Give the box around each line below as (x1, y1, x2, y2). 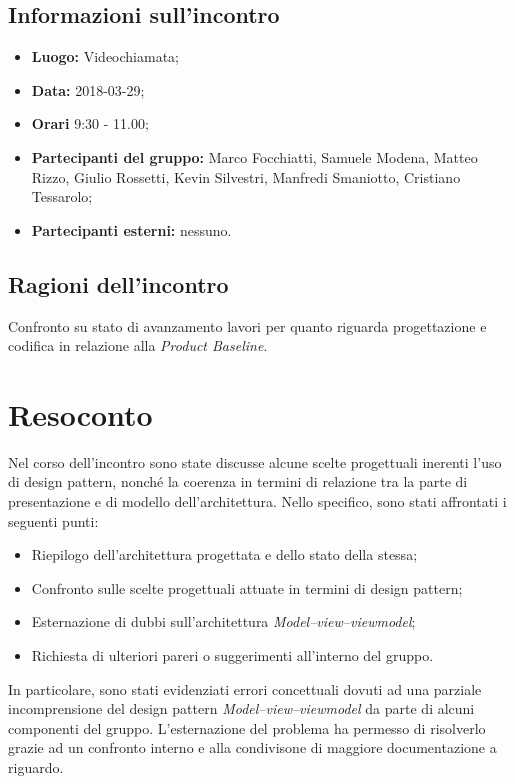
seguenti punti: (8, 510, 99, 531)
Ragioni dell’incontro (8, 268, 229, 299)
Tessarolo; (31, 186, 93, 207)
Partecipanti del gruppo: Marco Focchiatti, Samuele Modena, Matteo (31, 146, 478, 167)
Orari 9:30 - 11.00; (31, 113, 149, 134)
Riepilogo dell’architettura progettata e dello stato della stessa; (31, 544, 418, 565)
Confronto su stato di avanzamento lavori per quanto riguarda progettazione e (8, 315, 487, 336)
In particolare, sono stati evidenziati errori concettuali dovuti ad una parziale (8, 678, 482, 699)
